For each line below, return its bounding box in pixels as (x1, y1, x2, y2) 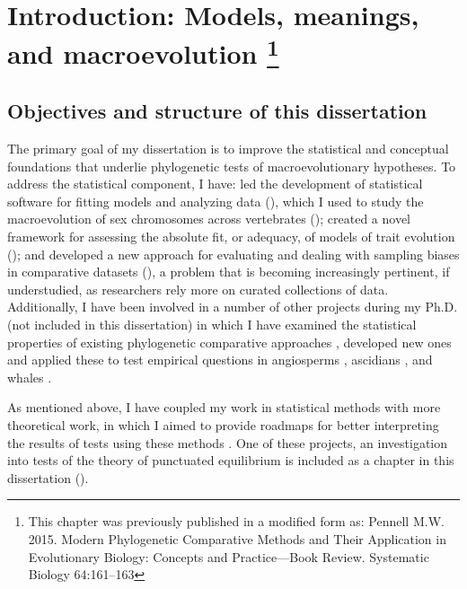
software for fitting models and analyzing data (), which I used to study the (7, 191, 424, 210)
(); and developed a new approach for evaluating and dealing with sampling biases (7, 244, 460, 263)
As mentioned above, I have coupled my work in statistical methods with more (7, 398, 441, 417)
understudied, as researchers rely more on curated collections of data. (7, 279, 389, 298)
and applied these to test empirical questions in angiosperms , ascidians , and (7, 350, 433, 369)
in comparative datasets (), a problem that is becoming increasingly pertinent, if (7, 262, 450, 281)
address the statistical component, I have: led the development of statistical (7, 174, 423, 193)
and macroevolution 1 (7, 31, 279, 72)
